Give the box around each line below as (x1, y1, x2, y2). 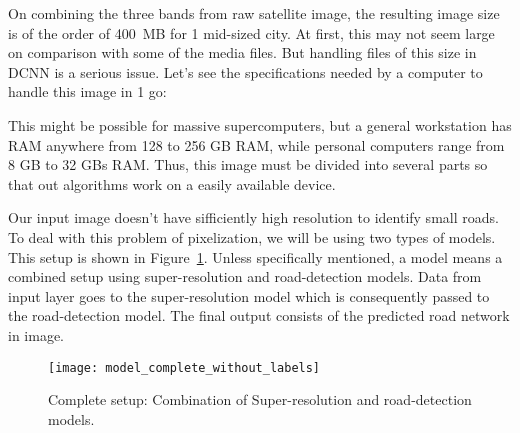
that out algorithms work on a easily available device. (8, 173, 336, 194)
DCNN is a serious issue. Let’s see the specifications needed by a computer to (8, 61, 483, 82)
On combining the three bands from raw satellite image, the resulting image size (8, 3, 500, 23)
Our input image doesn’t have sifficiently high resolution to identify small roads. (8, 207, 499, 228)
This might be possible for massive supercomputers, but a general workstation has (8, 114, 512, 135)
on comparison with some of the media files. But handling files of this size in (8, 42, 477, 63)
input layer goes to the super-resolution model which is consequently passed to (8, 285, 490, 306)
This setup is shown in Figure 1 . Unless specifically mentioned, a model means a (8, 246, 503, 267)
